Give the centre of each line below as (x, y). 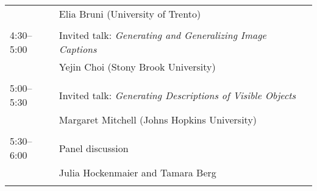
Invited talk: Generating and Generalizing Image (162, 35)
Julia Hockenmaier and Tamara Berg (137, 172)
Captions (78, 49)
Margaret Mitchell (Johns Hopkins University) (158, 120)
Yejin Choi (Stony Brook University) (137, 67)
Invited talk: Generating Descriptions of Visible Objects (177, 95)
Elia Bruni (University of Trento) (130, 14)
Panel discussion (94, 148)
